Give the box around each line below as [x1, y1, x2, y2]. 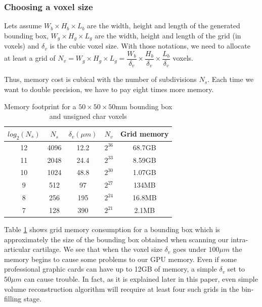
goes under [172, 244, 206, 254]
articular [4, 244, 31, 254]
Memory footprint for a [4, 101, 76, 111]
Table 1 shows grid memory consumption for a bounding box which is [4, 224, 221, 235]
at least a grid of [4, 53, 56, 63]
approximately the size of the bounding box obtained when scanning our [4, 234, 229, 244]
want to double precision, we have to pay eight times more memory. [4, 83, 214, 94]
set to [227, 264, 245, 274]
